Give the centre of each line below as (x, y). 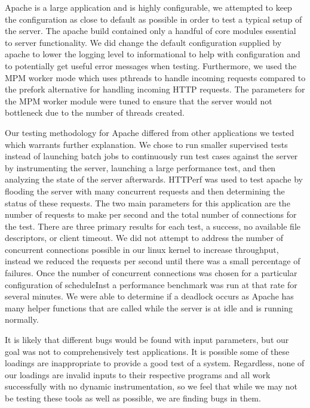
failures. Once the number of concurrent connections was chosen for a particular (151, 273)
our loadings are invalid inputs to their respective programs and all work (138, 374)
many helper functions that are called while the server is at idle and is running (149, 307)
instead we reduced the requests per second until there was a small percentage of (153, 261)
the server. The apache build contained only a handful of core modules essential (151, 31)
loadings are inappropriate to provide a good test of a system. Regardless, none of (155, 363)
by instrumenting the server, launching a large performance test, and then (140, 167)
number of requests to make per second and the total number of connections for (151, 214)
